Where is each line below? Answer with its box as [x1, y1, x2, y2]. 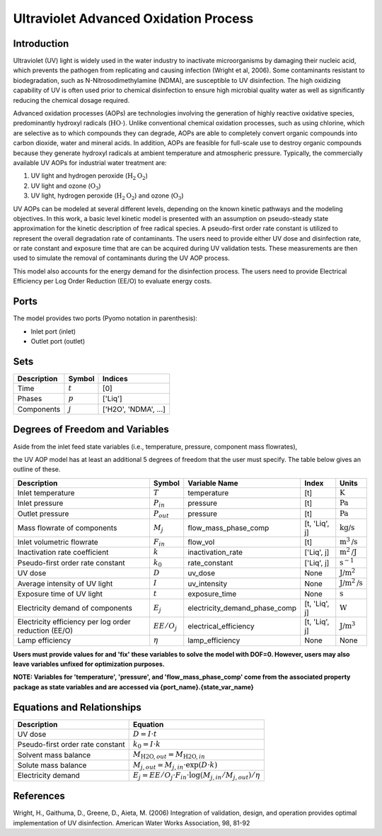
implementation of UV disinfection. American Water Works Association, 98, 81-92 [13, 818, 250, 827]
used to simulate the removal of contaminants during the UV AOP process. [13, 254, 230, 262]
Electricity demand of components [17, 603, 132, 613]
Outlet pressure [17, 509, 69, 519]
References [13, 790, 65, 802]
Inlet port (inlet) [30, 327, 76, 336]
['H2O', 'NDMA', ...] [103, 404, 166, 414]
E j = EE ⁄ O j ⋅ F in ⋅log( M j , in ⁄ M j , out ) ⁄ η [132, 771, 260, 781]
